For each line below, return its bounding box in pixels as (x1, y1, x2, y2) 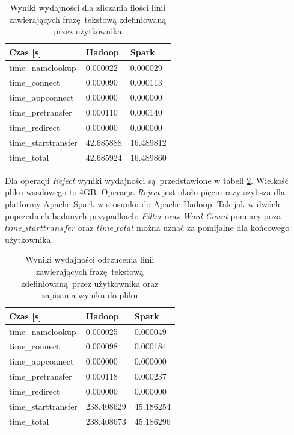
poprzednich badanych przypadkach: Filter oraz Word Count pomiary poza (5, 209, 281, 222)
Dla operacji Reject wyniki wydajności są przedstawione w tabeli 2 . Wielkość (5, 174, 289, 186)
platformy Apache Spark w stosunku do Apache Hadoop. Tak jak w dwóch (5, 197, 280, 210)
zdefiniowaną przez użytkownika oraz (21, 277, 159, 289)
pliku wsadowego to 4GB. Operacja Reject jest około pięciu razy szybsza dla (5, 186, 285, 198)
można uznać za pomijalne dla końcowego (136, 221, 290, 234)
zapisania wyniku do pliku (41, 289, 138, 301)
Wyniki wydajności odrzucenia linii (25, 253, 155, 266)
